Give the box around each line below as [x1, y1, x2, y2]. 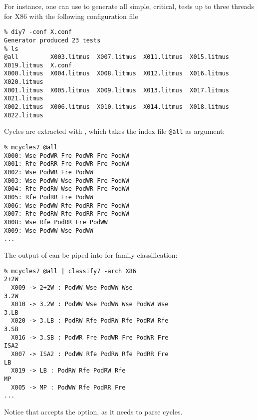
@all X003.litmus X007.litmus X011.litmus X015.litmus [4, 53, 230, 61]
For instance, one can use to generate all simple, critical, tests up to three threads [4, 1, 254, 11]
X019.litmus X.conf [4, 61, 72, 69]
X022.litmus [4, 111, 43, 119]
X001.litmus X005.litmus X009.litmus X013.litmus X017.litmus [4, 86, 230, 94]
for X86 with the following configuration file [4, 10, 138, 21]
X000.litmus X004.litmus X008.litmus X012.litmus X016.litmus [4, 70, 230, 77]
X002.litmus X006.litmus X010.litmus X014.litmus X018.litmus [4, 103, 230, 111]
